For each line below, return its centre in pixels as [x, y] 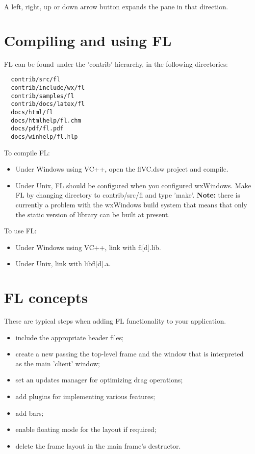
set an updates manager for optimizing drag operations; [99, 380]
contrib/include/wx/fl [48, 88]
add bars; [29, 413]
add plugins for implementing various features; [85, 396]
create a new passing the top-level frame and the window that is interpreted [129, 354]
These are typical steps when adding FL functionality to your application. [115, 321]
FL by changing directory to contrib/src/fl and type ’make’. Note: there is [128, 195]
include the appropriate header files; [70, 337]
